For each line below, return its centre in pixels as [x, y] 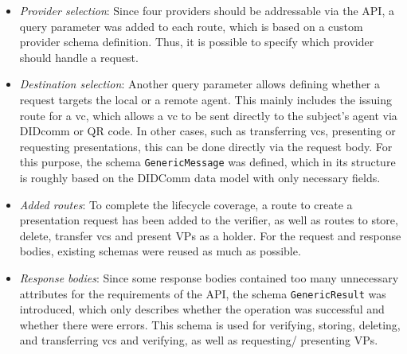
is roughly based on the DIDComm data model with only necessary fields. [200, 177]
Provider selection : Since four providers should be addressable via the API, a [207, 10]
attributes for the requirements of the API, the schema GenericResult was [203, 293]
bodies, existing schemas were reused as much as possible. [160, 251]
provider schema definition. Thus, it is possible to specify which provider [197, 42]
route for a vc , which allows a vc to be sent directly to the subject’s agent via [208, 115]
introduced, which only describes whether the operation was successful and [202, 309]
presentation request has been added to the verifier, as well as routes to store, [209, 220]
